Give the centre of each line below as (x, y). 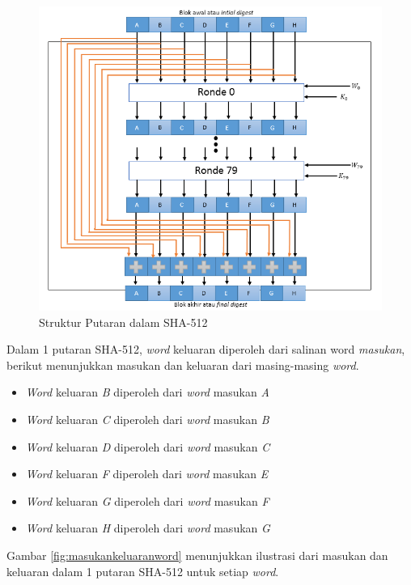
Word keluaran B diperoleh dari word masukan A (147, 392)
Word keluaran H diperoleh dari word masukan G (148, 528)
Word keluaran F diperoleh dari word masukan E (147, 474)
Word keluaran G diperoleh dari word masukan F (147, 500)
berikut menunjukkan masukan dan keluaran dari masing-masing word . (183, 365)
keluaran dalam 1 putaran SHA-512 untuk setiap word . (143, 571)
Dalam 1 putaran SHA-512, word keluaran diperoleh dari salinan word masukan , (206, 349)
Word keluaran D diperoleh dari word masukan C (148, 446)
